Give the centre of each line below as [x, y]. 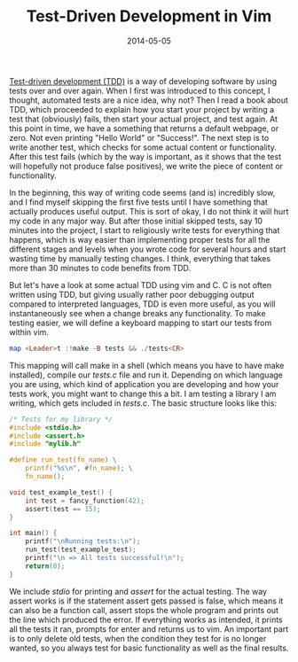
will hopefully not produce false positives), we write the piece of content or [146, 166]
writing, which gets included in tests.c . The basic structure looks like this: [143, 403]
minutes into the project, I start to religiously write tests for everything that [145, 230]
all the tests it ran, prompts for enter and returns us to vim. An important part [149, 629]
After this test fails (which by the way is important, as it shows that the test [145, 156]
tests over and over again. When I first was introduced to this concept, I [140, 90]
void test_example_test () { [61, 492]
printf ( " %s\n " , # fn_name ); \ [79, 468]
